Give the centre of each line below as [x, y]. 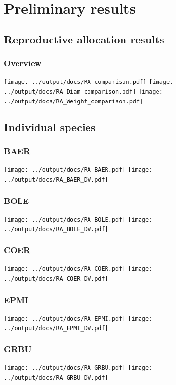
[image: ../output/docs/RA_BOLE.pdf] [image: [78, 219]
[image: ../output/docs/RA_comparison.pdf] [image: [89, 82]
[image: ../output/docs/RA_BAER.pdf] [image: [78, 170]
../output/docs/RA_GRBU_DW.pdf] [56, 378]
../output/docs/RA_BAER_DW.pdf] [56, 180]
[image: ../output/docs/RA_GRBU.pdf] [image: [78, 368]
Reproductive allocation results [84, 39]
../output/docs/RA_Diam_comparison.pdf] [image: [83, 92]
